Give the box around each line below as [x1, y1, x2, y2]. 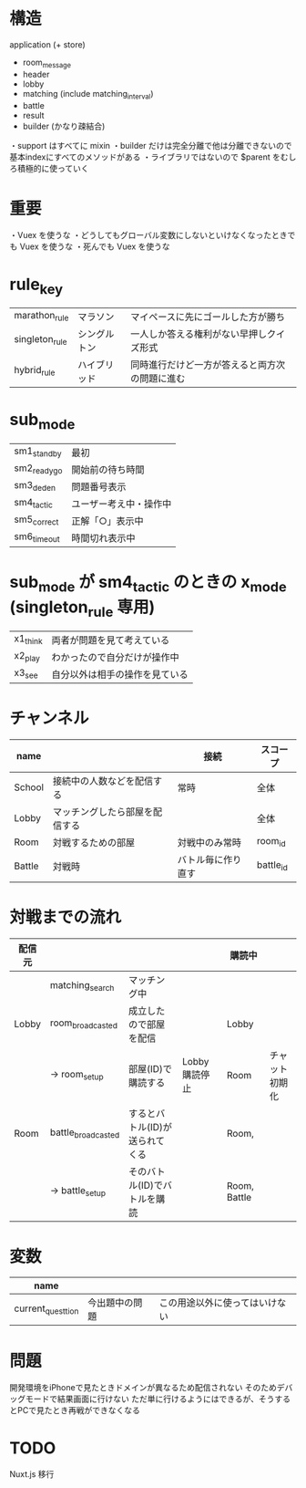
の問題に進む [130, 372, 186, 384]
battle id [256, 858, 289, 873]
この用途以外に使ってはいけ [158, 1296, 278, 1309]
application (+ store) [9, 38, 87, 50]
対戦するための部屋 [52, 836, 135, 848]
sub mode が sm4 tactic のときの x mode [9, 571, 287, 596]
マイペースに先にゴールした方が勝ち [130, 311, 285, 323]
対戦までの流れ [9, 907, 122, 927]
